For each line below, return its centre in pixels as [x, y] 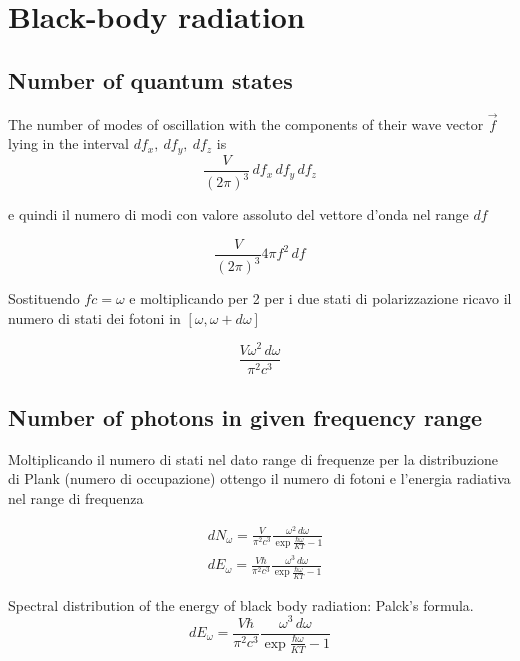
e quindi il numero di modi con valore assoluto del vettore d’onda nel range [238, 214]
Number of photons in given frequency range [245, 416]
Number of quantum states [150, 79]
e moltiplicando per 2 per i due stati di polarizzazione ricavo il [320, 298]
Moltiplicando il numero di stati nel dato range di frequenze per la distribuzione [253, 458]
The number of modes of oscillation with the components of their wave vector [246, 123]
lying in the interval [69, 143]
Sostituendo [44, 298]
